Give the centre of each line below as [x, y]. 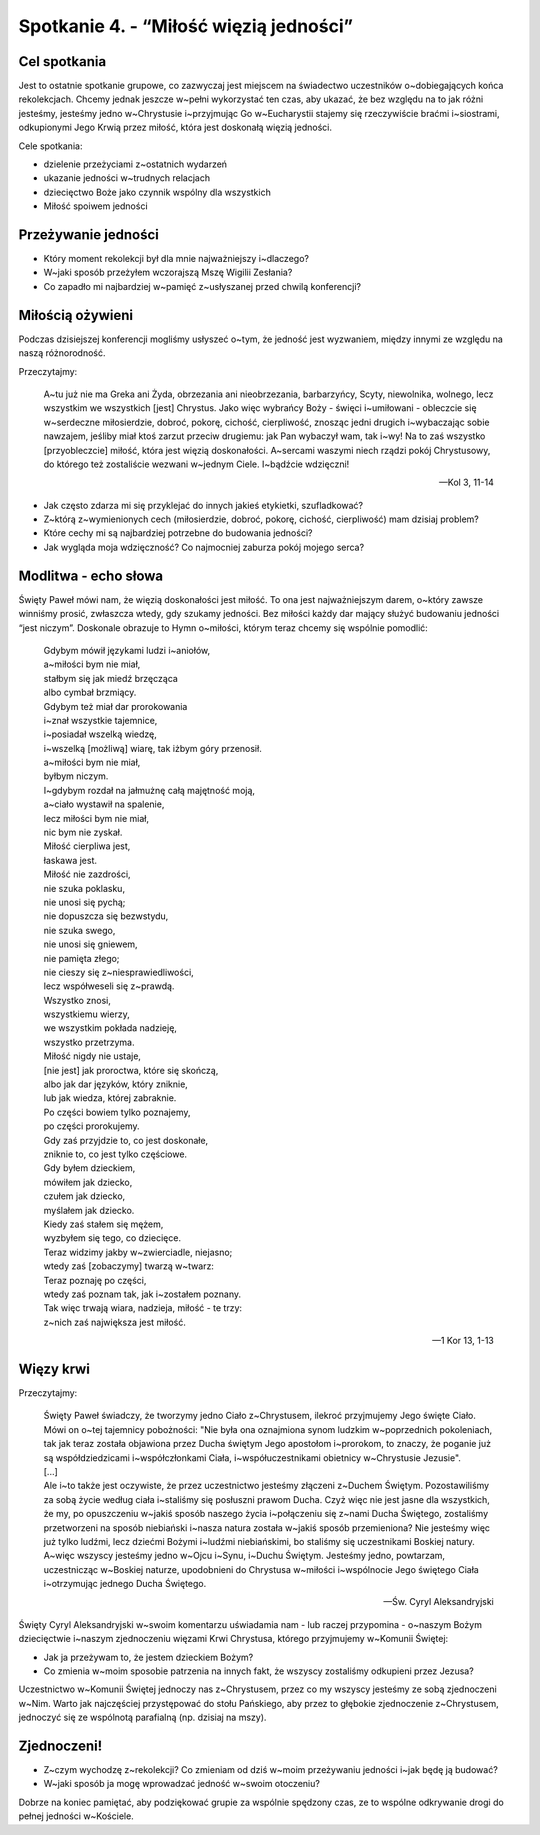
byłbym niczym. [76, 776]
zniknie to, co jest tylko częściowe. [115, 1154]
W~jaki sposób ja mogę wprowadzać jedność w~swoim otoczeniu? [181, 1784]
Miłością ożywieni [76, 315]
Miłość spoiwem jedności [96, 206]
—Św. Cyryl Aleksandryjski [438, 1602]
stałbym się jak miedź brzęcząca [111, 678]
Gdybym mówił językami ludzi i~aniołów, [126, 650]
